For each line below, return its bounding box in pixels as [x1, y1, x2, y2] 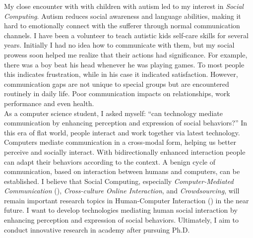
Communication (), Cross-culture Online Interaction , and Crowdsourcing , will [4, 185, 240, 196]
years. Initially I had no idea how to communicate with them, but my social [4, 40, 235, 50]
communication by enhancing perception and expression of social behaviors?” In [4, 118, 248, 128]
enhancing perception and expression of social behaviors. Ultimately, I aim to [4, 215, 239, 225]
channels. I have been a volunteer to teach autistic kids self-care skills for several [4, 30, 249, 40]
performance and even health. [4, 98, 94, 108]
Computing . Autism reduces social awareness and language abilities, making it [4, 10, 241, 21]
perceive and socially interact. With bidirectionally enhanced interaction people [4, 146, 246, 157]
